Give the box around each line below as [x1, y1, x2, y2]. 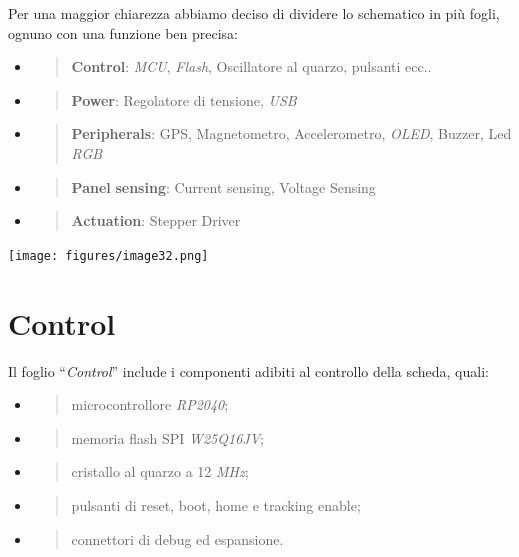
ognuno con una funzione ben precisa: [8, 22, 238, 43]
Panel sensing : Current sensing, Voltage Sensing [71, 176, 376, 197]
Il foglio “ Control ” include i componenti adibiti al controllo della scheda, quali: [8, 360, 489, 381]
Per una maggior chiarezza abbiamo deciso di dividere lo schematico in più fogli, [8, 3, 500, 23]
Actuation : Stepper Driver [71, 210, 241, 231]
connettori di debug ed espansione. [71, 528, 284, 549]
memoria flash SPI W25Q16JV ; [71, 427, 264, 448]
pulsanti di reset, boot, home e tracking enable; [71, 494, 361, 515]
